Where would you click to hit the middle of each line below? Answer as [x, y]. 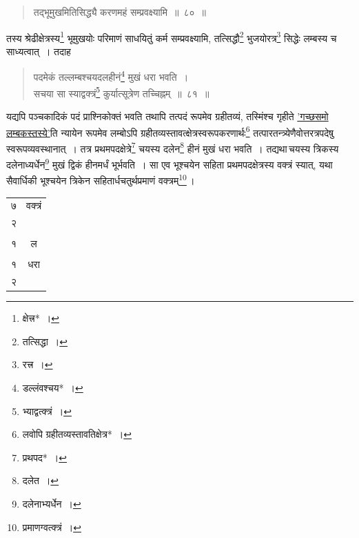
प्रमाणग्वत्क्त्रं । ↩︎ [52, 527]
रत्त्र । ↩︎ [38, 364]
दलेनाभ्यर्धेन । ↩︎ [52, 503]
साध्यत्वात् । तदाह [39, 51]
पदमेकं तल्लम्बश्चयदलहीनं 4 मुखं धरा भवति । [111, 76]
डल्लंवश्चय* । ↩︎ [53, 388]
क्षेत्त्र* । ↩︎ [41, 318]
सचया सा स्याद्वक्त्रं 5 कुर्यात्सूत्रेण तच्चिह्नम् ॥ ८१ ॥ [121, 92]
